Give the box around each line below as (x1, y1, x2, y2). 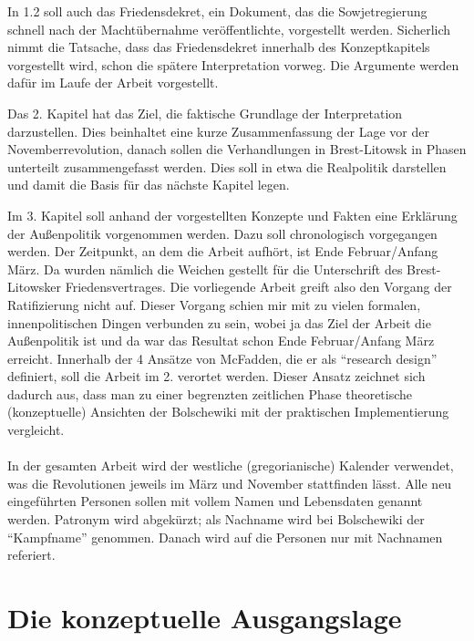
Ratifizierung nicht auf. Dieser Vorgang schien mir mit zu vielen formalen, (7, 295, 421, 314)
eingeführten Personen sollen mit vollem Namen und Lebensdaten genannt (7, 491, 423, 511)
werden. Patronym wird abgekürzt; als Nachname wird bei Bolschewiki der (7, 510, 425, 529)
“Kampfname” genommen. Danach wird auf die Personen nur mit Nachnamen (7, 527, 443, 546)
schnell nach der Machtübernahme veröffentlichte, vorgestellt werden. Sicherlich (7, 19, 451, 38)
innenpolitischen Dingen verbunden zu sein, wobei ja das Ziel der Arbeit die (7, 313, 431, 332)
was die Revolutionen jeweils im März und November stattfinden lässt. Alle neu (7, 473, 452, 492)
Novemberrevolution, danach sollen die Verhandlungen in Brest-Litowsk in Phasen (7, 140, 467, 159)
